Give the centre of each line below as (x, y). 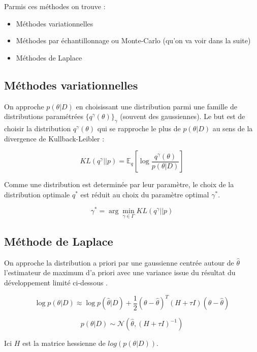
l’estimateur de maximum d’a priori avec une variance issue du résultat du (120, 272)
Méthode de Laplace (59, 241)
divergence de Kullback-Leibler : (54, 138)
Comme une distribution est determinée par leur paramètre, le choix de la (119, 184)
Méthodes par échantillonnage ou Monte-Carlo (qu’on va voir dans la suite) (133, 40)
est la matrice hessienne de (64, 343)
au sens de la (233, 128)
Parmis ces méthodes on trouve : (55, 6)
